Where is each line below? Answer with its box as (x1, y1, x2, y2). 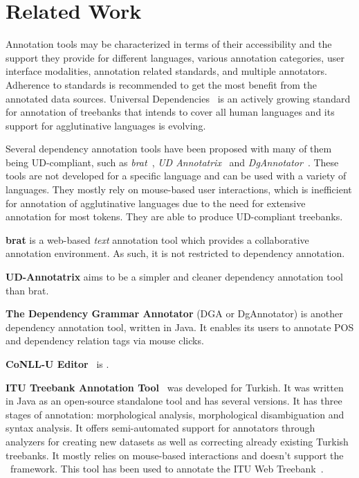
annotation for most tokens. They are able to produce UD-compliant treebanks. (6, 209, 343, 224)
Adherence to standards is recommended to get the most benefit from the (6, 77, 317, 91)
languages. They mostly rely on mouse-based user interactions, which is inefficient (6, 182, 352, 197)
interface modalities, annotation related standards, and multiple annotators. (6, 64, 327, 78)
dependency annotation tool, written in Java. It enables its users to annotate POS (6, 319, 354, 334)
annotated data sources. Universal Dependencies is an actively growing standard (6, 91, 351, 105)
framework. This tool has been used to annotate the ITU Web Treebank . (10, 461, 324, 476)
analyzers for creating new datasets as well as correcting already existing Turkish (6, 434, 349, 448)
